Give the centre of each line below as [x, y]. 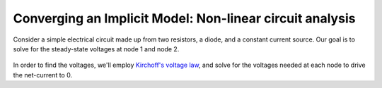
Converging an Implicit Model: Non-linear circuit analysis [184, 18]
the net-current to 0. [43, 75]
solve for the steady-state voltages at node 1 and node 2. [96, 49]
